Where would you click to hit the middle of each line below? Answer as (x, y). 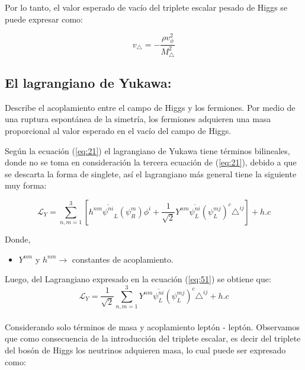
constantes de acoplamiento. (123, 259)
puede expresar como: (44, 19)
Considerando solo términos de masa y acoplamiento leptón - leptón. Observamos (152, 326)
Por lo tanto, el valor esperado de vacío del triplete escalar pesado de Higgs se (146, 7)
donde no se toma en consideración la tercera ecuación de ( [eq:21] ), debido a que (151, 162)
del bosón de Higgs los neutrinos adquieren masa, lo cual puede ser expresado (145, 350)
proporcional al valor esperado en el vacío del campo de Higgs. (118, 130)
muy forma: (26, 185)
